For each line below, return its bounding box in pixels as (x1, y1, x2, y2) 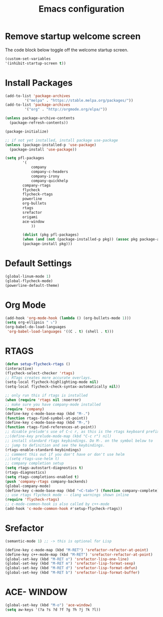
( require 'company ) (5, 407, 45, 411)
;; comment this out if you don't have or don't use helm (5, 452, 125, 457)
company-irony (31, 174, 60, 179)
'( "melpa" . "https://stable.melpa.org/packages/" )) (24, 98, 133, 103)
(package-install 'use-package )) (9, 147, 77, 152)
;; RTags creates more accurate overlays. (5, 375, 92, 380)
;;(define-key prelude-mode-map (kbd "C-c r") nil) (5, 434, 112, 439)
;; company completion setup (5, 461, 64, 466)
